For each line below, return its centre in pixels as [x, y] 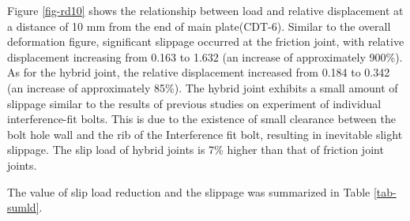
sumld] [23, 207]
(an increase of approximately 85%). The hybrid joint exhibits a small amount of [203, 87]
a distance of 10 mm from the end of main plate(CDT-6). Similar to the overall [199, 26]
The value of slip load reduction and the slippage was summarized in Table [189, 191]
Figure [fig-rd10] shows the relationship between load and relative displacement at [205, 10]
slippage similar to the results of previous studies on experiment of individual [194, 103]
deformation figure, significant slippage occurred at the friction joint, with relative [206, 41]
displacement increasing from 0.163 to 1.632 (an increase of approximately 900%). [205, 56]
